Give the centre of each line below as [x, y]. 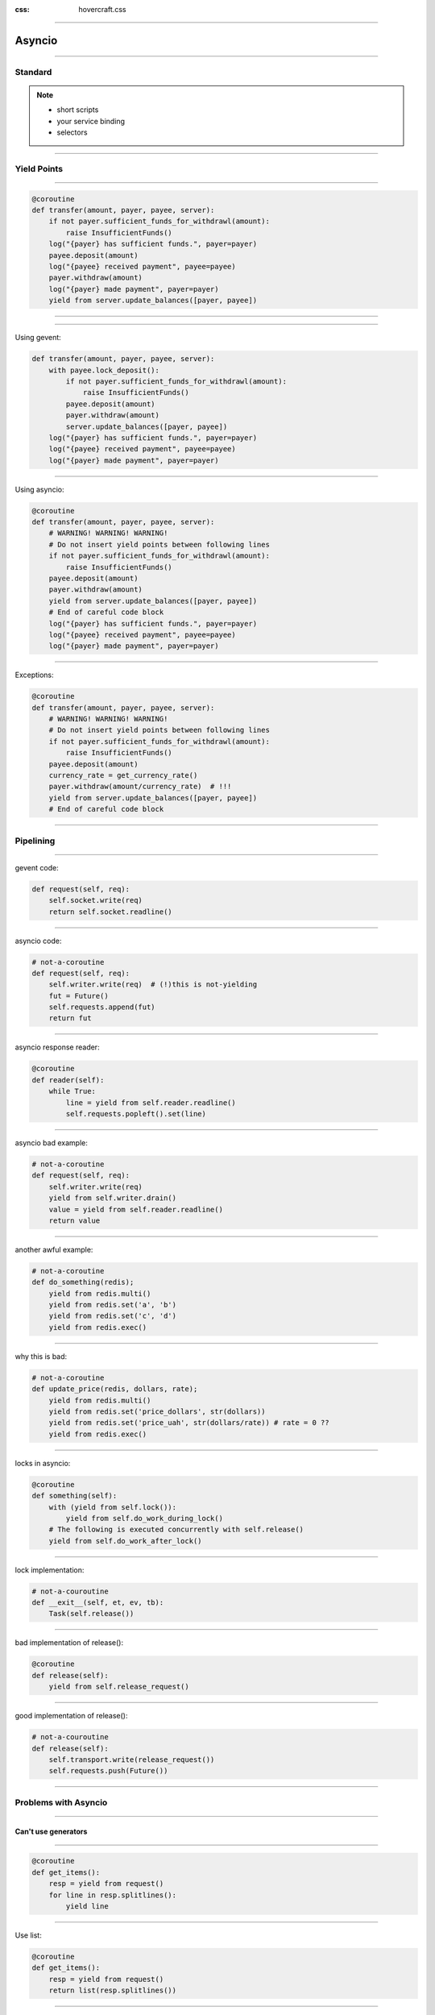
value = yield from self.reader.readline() [136, 1209]
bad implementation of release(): [69, 1643]
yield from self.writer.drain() [113, 1198]
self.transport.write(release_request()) [132, 1759]
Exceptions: [34, 675]
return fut [70, 1018]
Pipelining [35, 841]
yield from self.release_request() [119, 1687]
